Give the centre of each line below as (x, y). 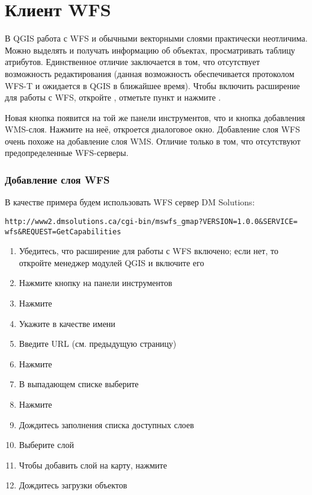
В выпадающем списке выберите (79, 384)
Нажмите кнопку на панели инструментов (96, 283)
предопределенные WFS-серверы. (67, 153)
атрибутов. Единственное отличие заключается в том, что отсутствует (133, 62)
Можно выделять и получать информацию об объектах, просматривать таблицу (150, 50)
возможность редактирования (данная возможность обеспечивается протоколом (150, 73)
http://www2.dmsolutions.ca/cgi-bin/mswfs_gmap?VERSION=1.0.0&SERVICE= (151, 221)
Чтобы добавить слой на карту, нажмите (93, 465)
